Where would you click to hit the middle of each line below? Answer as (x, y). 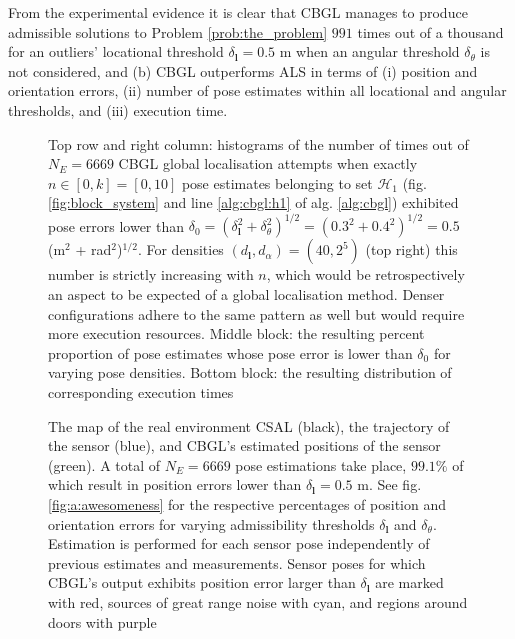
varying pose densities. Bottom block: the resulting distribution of (250, 372)
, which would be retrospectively (365, 274)
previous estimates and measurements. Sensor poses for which (237, 562)
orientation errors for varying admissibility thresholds (211, 523)
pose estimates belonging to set (277, 182)
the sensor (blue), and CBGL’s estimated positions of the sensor (244, 445)
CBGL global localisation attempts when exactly (268, 163)
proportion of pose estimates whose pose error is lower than (230, 352)
